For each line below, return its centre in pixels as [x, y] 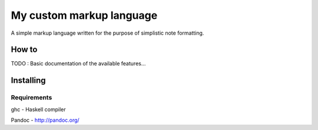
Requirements [32, 98]
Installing [29, 80]
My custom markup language [84, 15]
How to [24, 50]
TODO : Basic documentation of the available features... [78, 64]
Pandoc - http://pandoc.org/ [45, 120]
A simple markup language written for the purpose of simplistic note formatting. [107, 33]
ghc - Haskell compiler [38, 109]
